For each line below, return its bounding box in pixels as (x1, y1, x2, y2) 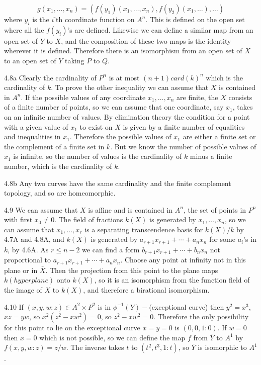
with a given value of (4, 121, 68, 132)
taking (64, 55, 84, 65)
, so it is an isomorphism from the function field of (94, 275, 250, 285)
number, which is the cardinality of (4, 160, 112, 171)
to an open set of (4, 55, 56, 65)
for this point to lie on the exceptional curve (4, 322, 140, 333)
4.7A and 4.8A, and (4, 234, 64, 244)
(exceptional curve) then (149, 301, 224, 312)
